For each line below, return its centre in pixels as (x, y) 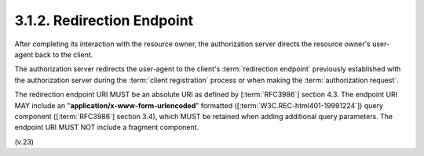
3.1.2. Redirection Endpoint (104, 20)
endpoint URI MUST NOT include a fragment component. (107, 127)
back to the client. (64, 54)
